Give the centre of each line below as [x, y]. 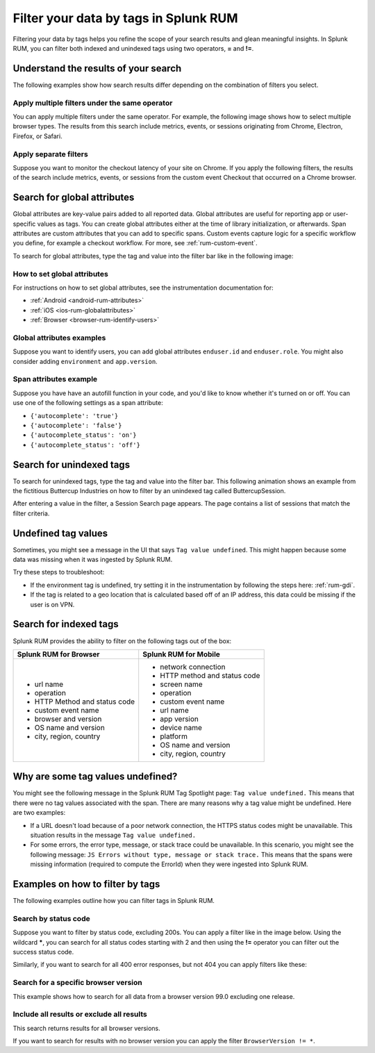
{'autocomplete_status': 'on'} [83, 435]
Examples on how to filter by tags [86, 884]
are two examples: [39, 813]
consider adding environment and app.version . [85, 361]
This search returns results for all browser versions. [87, 1028]
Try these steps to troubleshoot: [59, 572]
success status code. [43, 952]
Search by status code [51, 918]
